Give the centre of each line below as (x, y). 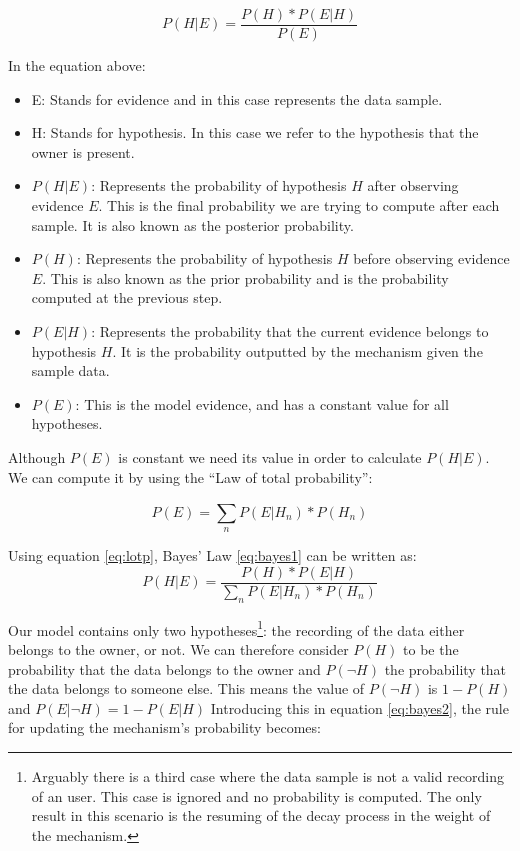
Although (37, 456)
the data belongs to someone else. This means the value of (186, 688)
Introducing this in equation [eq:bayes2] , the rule (359, 707)
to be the (431, 649)
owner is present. (83, 151)
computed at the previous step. (127, 297)
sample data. (70, 370)
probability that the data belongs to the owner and (164, 668)
